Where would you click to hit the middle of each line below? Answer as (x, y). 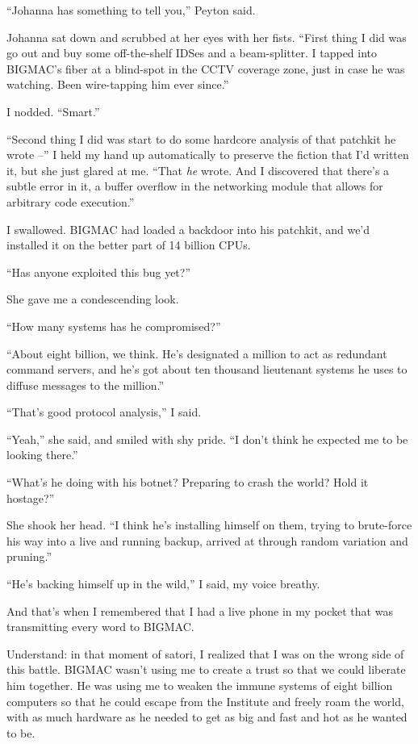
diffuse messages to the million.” (86, 385)
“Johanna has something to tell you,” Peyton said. (131, 10)
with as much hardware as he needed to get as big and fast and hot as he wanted (207, 717)
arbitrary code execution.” (71, 201)
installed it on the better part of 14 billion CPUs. (129, 245)
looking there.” (42, 455)
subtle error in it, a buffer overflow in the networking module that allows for (195, 186)
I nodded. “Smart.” (53, 111)
